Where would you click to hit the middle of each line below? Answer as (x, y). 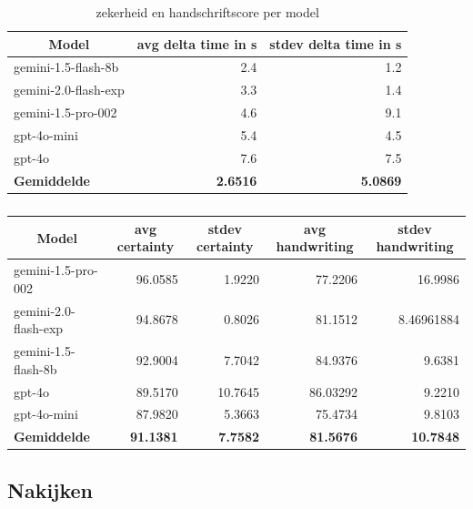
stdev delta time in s (336, 43)
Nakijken (50, 489)
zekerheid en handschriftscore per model (207, 12)
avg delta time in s (197, 43)
